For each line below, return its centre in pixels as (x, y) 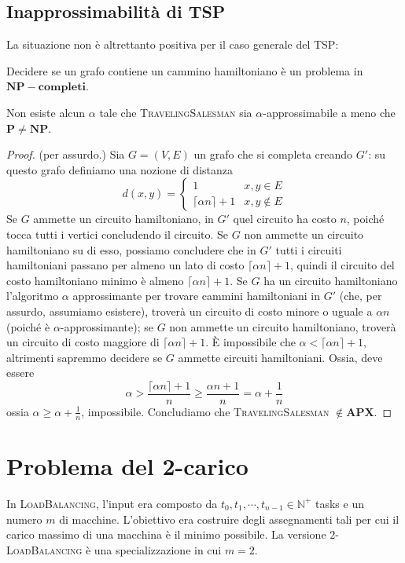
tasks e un (339, 503)
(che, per (361, 296)
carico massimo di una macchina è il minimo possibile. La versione (166, 534)
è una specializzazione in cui (153, 549)
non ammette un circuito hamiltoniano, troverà (283, 326)
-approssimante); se (107, 326)
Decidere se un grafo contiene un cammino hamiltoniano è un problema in (185, 70)
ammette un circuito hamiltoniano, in (123, 219)
